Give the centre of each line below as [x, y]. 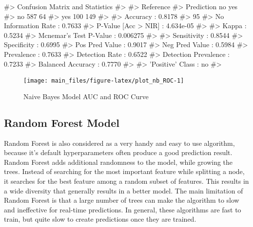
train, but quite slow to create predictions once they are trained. [100, 219]
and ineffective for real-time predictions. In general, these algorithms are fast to [123, 209]
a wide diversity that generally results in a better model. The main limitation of [124, 190]
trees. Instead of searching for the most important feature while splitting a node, [124, 171]
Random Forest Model [62, 122]
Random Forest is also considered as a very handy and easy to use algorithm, [119, 143]
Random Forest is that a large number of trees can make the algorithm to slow [122, 200]
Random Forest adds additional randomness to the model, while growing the [118, 162]
